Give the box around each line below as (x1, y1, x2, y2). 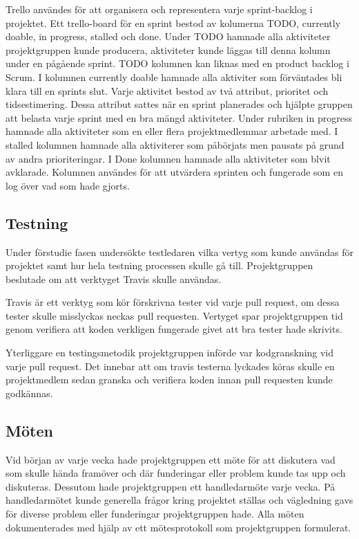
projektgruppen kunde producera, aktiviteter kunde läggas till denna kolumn (6, 42, 331, 57)
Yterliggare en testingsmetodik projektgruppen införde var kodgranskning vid (6, 345, 334, 360)
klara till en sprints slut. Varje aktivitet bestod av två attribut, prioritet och (6, 83, 329, 98)
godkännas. (6, 385, 53, 400)
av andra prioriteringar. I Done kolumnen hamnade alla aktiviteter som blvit (6, 151, 331, 165)
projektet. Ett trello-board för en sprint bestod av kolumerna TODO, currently (6, 15, 341, 30)
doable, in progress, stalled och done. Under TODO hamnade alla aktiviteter (6, 29, 331, 44)
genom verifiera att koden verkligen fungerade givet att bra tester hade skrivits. (6, 322, 342, 336)
